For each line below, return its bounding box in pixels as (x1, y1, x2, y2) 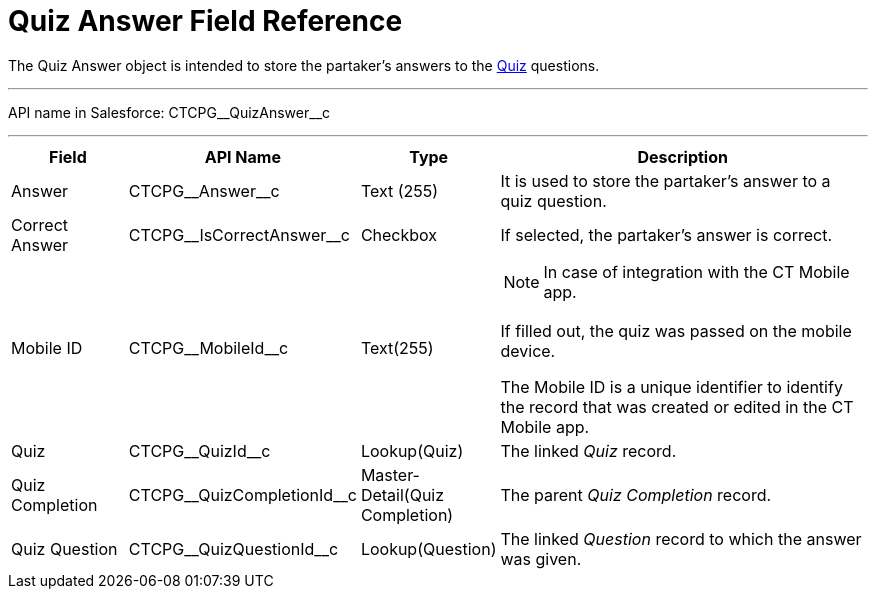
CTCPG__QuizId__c (128, 440, 271, 461)
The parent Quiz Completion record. (500, 484, 772, 505)
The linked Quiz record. (500, 440, 677, 461)
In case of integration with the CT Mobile (543, 261, 850, 282)
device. (500, 340, 556, 361)
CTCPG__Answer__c (128, 180, 280, 201)
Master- (360, 464, 420, 485)
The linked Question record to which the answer (500, 528, 862, 549)
